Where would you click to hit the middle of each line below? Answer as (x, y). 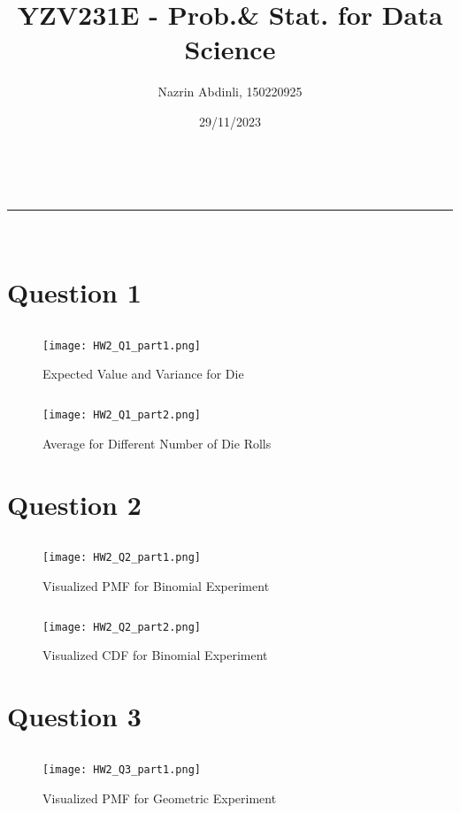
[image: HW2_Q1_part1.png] (122, 345)
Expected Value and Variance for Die (143, 374)
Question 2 (74, 504)
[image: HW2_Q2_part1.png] (122, 558)
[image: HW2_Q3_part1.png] (122, 770)
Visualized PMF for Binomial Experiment (156, 586)
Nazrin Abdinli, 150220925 (230, 92)
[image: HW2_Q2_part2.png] (122, 627)
